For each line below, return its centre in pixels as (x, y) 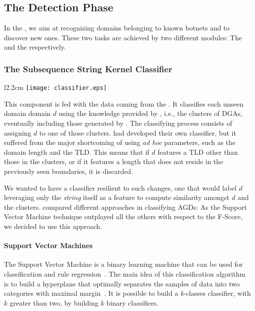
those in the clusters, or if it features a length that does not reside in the (114, 161)
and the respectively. (35, 47)
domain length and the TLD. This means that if (77, 152)
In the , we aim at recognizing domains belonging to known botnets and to (117, 28)
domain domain (27, 113)
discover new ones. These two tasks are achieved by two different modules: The (123, 37)
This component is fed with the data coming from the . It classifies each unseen (124, 103)
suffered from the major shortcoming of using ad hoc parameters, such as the (120, 142)
